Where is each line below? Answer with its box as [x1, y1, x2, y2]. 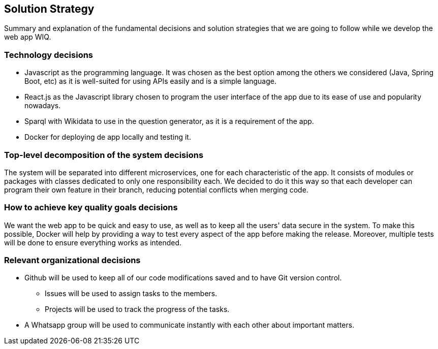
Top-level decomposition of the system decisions [4, 149, 204, 160]
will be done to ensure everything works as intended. [4, 238, 182, 247]
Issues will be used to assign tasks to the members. [45, 289, 217, 298]
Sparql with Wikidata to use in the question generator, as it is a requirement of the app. [24, 117, 314, 126]
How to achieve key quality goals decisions [4, 202, 178, 213]
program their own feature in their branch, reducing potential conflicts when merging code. [4, 185, 308, 194]
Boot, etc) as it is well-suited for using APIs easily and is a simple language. [24, 77, 276, 86]
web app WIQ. [4, 33, 51, 42]
